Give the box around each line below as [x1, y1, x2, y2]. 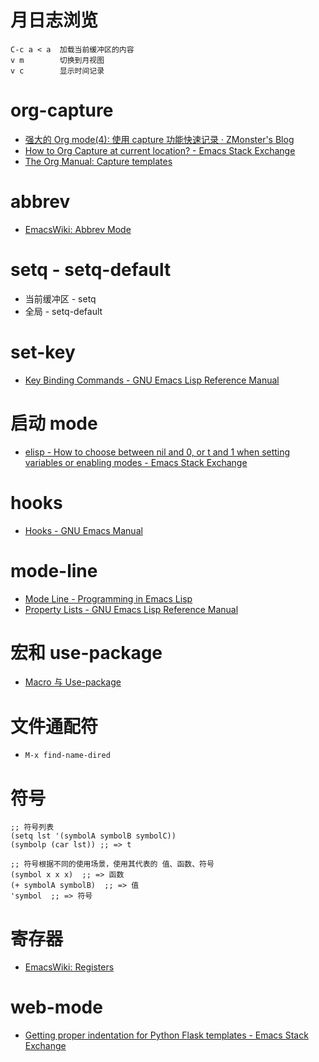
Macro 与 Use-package [24, 676, 122, 688]
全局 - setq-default [24, 305, 103, 317]
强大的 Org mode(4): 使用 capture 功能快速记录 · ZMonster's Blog [24, 133, 295, 145]
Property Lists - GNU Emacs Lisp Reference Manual [24, 603, 239, 615]
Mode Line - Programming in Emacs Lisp [24, 592, 193, 605]
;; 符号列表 [10, 822, 55, 833]
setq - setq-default [10, 259, 172, 281]
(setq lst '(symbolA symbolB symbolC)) [10, 831, 177, 841]
